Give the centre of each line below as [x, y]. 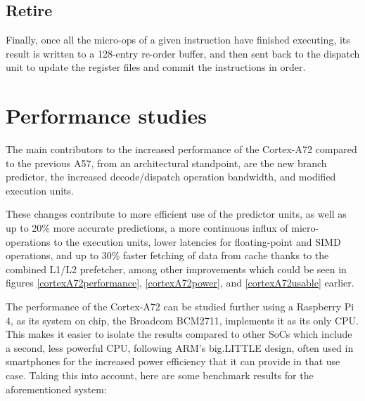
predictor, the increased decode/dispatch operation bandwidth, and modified [171, 177]
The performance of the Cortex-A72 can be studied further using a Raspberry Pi [180, 307]
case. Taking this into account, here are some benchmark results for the [160, 375]
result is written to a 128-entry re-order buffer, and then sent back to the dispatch [183, 53]
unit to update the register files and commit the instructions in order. [156, 67]
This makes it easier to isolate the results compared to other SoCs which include [179, 334]
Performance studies [106, 116]
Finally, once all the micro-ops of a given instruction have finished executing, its [178, 40]
